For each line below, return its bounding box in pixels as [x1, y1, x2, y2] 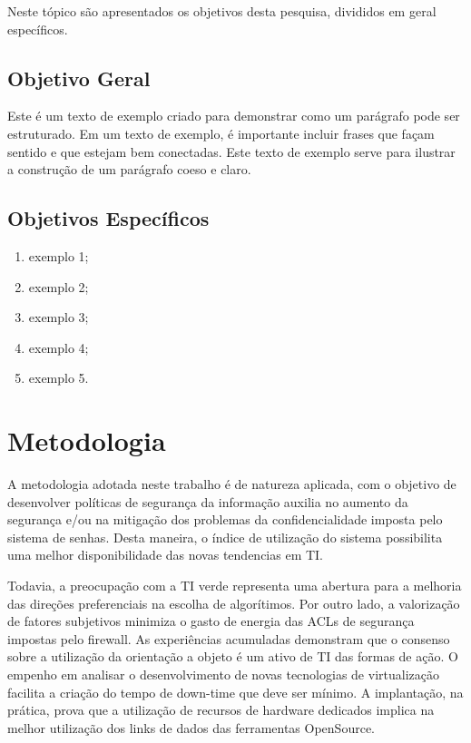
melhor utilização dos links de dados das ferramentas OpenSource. [7, 718, 375, 737]
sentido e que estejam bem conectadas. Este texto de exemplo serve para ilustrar [7, 142, 456, 161]
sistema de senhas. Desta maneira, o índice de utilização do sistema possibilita [7, 527, 443, 546]
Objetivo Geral [7, 64, 151, 92]
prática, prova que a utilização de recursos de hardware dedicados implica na [7, 700, 435, 719]
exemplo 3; [28, 308, 89, 327]
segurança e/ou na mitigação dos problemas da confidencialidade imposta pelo [7, 510, 443, 529]
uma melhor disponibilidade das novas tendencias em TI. [7, 545, 324, 564]
